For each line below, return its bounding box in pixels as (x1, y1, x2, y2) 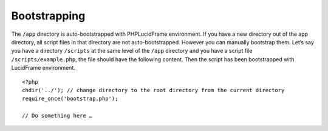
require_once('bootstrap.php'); (22, 95, 118, 102)
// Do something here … (22, 112, 93, 119)
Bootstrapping (11, 9, 86, 22)
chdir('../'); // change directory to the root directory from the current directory (22, 87, 285, 93)
